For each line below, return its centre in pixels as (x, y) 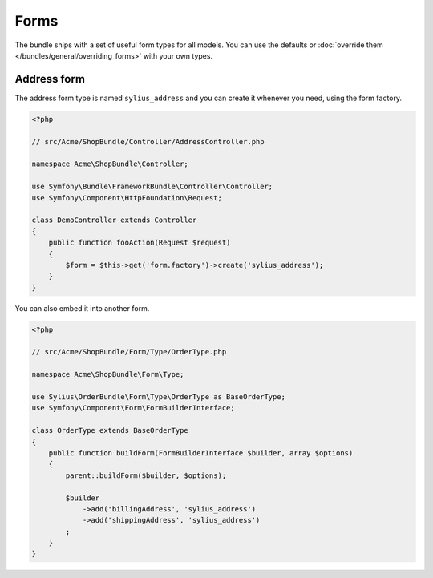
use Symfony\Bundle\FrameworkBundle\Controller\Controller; (152, 187)
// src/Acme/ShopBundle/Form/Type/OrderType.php (129, 352)
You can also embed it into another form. (82, 308)
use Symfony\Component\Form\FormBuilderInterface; (134, 408)
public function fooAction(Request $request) (140, 243)
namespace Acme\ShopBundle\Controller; (110, 164)
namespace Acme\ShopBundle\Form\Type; (108, 374)
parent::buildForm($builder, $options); (146, 475)
